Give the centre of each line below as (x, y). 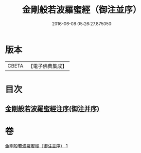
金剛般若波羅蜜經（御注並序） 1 (36, 146)
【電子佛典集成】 (47, 66)
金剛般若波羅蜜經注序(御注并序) (52, 109)
